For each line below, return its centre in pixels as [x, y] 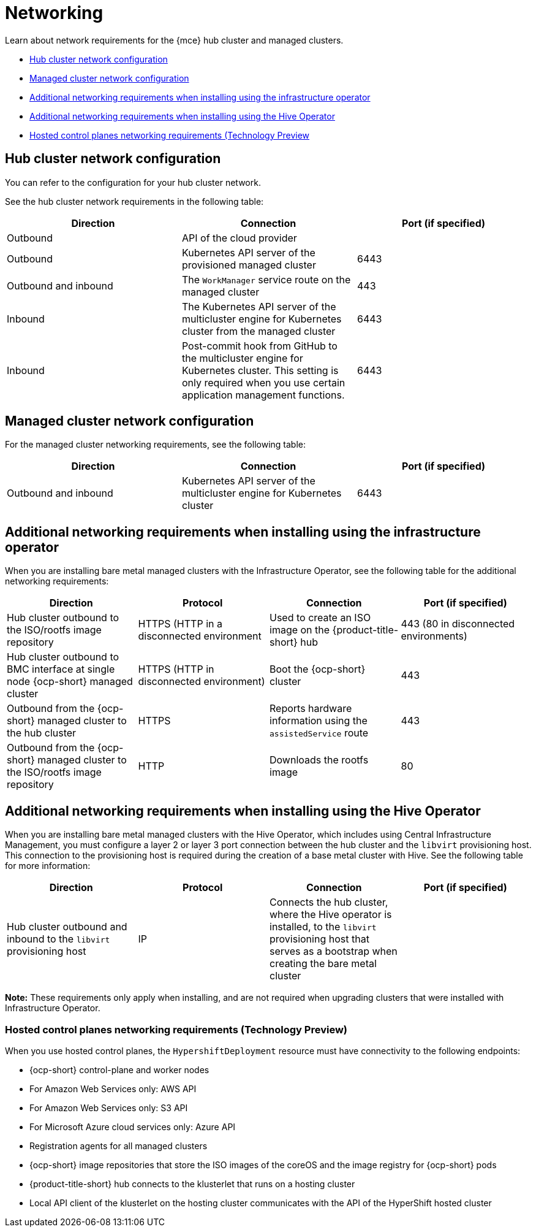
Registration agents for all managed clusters [119, 1146]
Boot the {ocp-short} [318, 669]
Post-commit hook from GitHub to [259, 346]
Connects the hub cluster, [329, 902]
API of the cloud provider [239, 238]
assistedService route [319, 733]
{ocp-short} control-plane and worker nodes [119, 1069]
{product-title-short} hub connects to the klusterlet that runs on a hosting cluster [192, 1184]
